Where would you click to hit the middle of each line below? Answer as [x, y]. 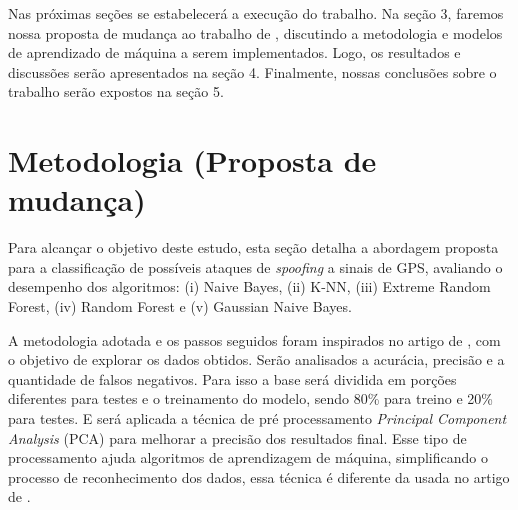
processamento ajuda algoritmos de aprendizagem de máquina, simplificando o [248, 457]
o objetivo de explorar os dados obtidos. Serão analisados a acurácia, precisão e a [256, 359]
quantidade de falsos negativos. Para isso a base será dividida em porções [232, 378]
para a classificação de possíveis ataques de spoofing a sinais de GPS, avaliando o [255, 266]
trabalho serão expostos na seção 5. [116, 91]
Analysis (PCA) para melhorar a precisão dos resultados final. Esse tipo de [237, 437]
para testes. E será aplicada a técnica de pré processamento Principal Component [257, 418]
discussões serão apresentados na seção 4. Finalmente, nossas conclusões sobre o [252, 71]
